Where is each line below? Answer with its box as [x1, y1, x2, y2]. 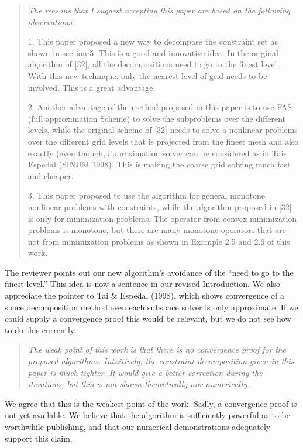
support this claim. [5, 432, 73, 444]
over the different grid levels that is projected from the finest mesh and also [27, 135, 299, 147]
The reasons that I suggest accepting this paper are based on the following [27, 4, 291, 16]
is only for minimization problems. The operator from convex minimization [27, 212, 297, 224]
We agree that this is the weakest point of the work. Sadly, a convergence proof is [5, 397, 297, 409]
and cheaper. [27, 169, 74, 182]
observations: [27, 15, 75, 28]
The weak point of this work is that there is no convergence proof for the [27, 343, 286, 355]
